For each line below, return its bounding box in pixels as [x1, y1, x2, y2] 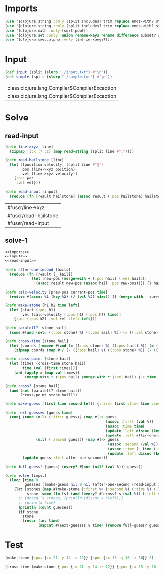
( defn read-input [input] [5, 189, 58, 194]
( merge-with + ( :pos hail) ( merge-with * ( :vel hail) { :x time [24, 375, 156, 379]
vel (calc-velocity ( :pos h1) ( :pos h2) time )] [22, 312, 121, 317]
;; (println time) [18, 500, 56, 505]
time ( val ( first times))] [22, 366, 78, 371]
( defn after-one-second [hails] [5, 267, 71, 272]
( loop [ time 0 [9, 477, 38, 483]
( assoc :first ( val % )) [105, 419, 154, 424]
